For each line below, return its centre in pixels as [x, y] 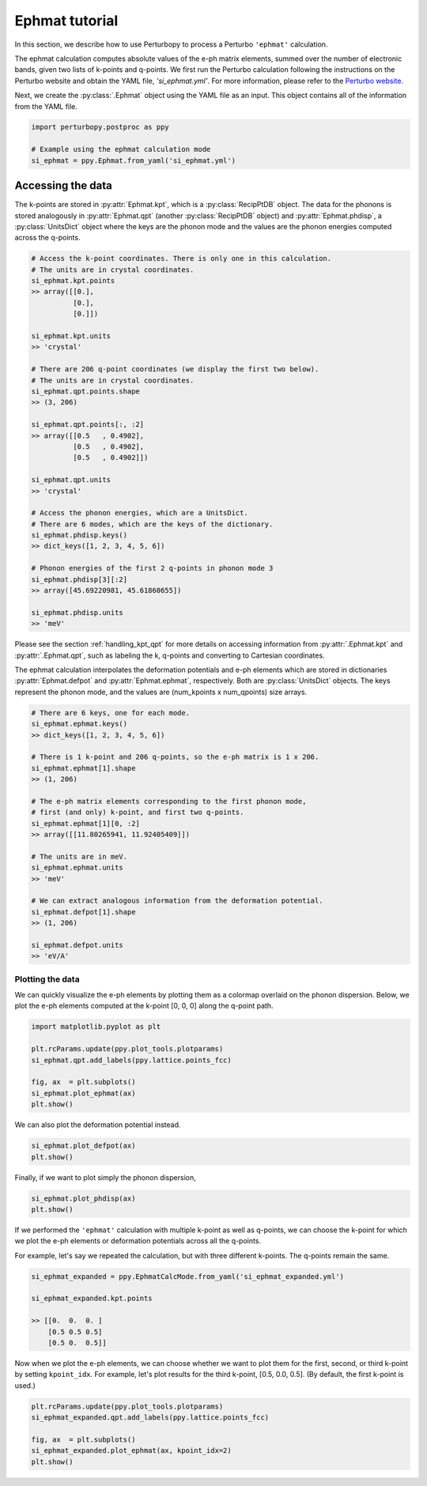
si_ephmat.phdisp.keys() [79, 535]
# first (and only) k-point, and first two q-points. [138, 813]
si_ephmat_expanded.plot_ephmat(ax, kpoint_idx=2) [132, 1451]
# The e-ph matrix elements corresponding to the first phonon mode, [169, 801]
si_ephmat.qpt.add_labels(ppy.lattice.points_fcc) [132, 1060]
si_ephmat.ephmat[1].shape [83, 768]
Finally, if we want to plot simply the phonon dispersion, [106, 1177]
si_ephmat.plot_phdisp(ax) [83, 1198]
